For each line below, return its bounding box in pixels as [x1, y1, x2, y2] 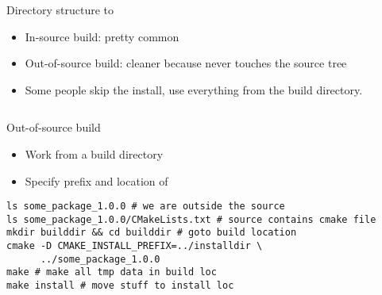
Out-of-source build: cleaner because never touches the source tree [25, 55, 347, 71]
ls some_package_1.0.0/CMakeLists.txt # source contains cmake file [6, 213, 376, 225]
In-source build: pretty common [25, 28, 179, 44]
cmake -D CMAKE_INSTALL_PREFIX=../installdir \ [6, 240, 263, 252]
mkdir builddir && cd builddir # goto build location [6, 227, 297, 239]
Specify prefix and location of [25, 172, 168, 189]
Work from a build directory [25, 145, 164, 162]
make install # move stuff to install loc [6, 280, 234, 292]
